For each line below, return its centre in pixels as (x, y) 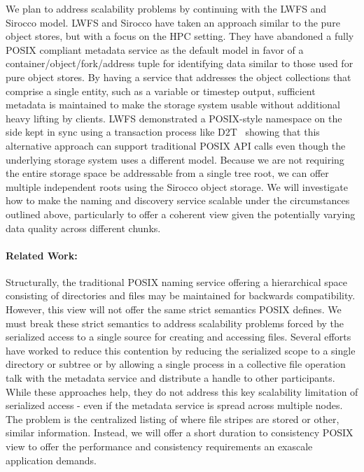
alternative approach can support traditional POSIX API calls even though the (176, 145)
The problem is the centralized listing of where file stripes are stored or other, (173, 419)
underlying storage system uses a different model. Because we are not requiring (175, 159)
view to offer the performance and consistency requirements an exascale (159, 446)
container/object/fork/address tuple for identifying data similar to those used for (180, 63)
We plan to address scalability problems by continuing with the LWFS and (166, 8)
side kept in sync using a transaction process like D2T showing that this (163, 132)
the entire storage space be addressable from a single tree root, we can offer (167, 173)
